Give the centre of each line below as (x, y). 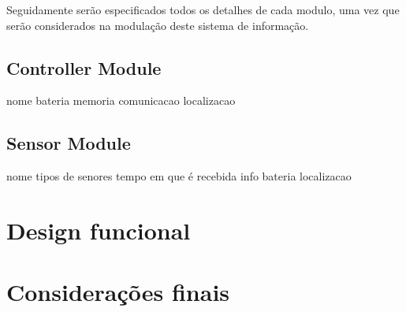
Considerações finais (118, 292)
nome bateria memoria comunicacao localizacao (121, 100)
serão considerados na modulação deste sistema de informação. (158, 25)
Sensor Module (69, 143)
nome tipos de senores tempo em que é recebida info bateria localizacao (179, 176)
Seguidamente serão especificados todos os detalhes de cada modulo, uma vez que (203, 9)
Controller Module (84, 67)
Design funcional (99, 230)
